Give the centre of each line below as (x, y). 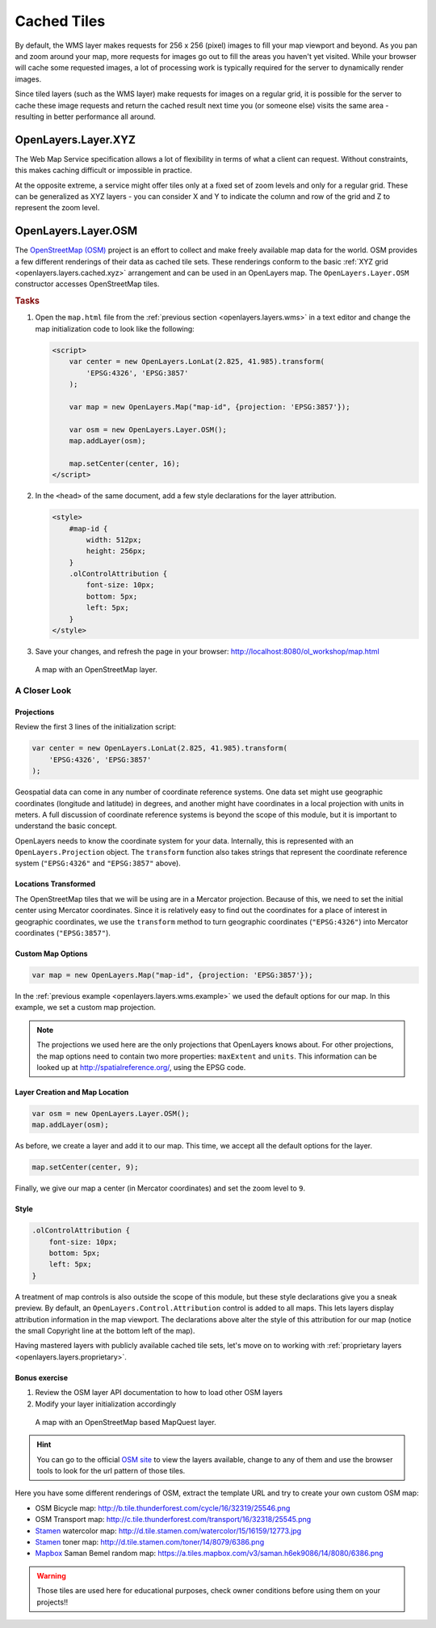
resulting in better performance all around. (86, 116)
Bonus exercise (42, 1377)
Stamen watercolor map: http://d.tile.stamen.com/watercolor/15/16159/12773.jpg (168, 1531)
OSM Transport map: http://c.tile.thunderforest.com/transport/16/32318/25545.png (173, 1520)
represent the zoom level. (57, 208)
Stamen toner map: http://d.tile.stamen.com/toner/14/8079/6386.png (150, 1542)
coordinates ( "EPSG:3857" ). (63, 933)
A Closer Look (43, 691)
